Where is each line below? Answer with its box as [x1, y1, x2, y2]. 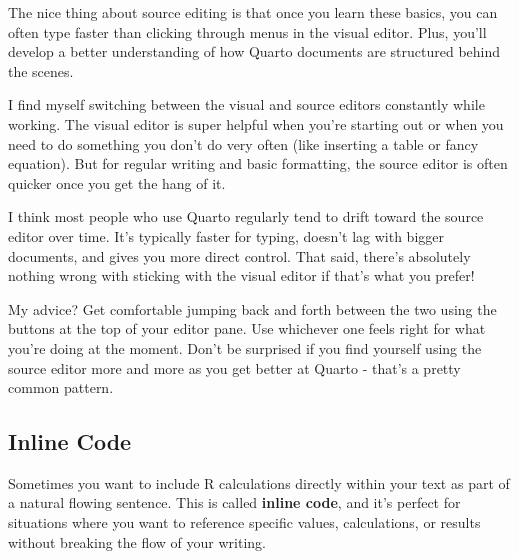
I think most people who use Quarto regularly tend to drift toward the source [8, 206, 484, 227]
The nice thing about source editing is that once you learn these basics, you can [8, 2, 498, 22]
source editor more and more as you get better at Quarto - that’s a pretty [8, 357, 461, 378]
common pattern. [8, 377, 114, 398]
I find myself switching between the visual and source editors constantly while [8, 94, 485, 115]
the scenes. [8, 60, 74, 81]
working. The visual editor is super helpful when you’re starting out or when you [8, 113, 504, 134]
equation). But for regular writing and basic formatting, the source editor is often [8, 153, 508, 174]
